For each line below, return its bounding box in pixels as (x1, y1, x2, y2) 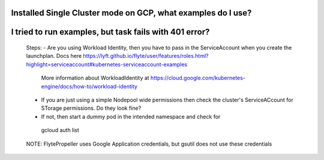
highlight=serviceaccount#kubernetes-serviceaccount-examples (26, 60, 188, 68)
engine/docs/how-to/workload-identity (41, 82, 138, 90)
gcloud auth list (41, 127, 79, 134)
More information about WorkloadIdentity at (41, 75, 149, 82)
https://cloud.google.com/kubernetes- (150, 75, 246, 82)
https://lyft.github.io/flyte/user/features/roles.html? (83, 53, 209, 60)
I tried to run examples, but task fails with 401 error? (11, 27, 210, 37)
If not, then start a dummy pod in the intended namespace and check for (41, 113, 221, 120)
